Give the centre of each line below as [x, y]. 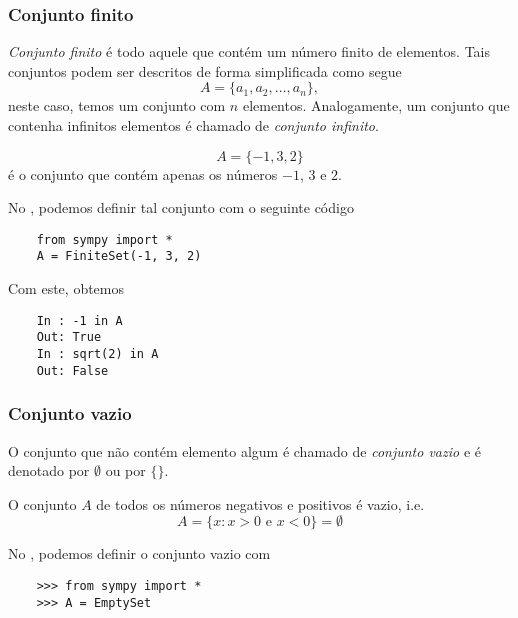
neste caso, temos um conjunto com [117, 105]
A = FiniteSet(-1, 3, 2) [119, 256]
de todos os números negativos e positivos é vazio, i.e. [260, 503]
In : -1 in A [79, 320]
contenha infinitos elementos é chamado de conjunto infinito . [193, 125]
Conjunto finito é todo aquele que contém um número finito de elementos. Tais [249, 51]
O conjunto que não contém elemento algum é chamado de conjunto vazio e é [244, 450]
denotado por [49, 470]
